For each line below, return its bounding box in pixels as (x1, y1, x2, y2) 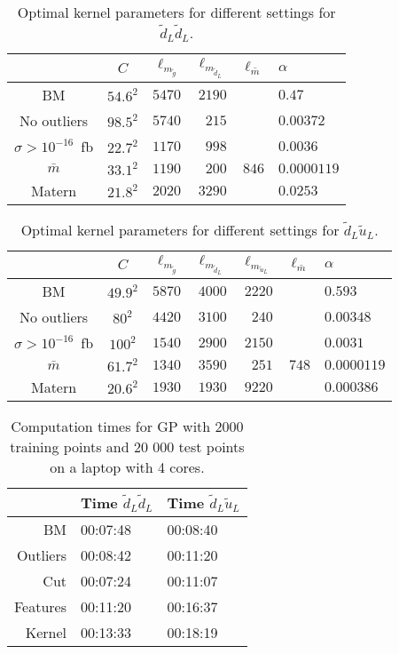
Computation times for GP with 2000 (11, 416, 244, 437)
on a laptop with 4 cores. (50, 457, 205, 478)
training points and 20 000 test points (10, 436, 245, 458)
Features (14, 596, 67, 618)
